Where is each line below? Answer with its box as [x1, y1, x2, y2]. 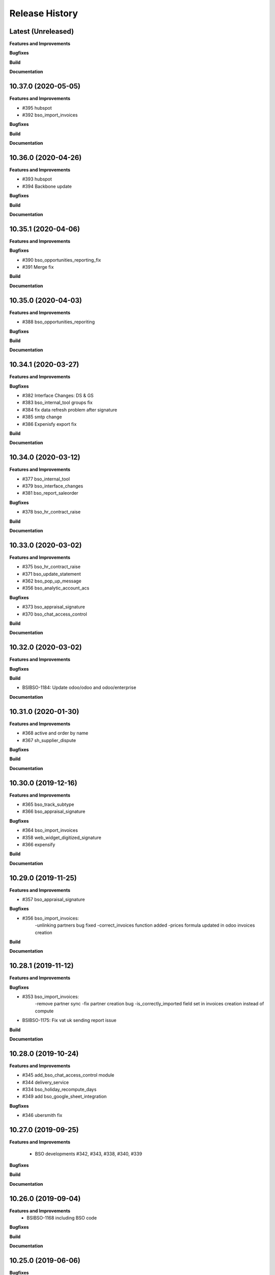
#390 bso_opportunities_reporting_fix [22, 257, 101, 263]
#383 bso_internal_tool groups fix [22, 399, 93, 405]
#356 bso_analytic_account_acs [22, 585, 90, 591]
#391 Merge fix [22, 264, 54, 270]
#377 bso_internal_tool [22, 476, 70, 482]
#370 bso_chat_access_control [22, 611, 88, 617]
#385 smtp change [22, 414, 62, 420]
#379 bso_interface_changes [22, 483, 84, 489]
